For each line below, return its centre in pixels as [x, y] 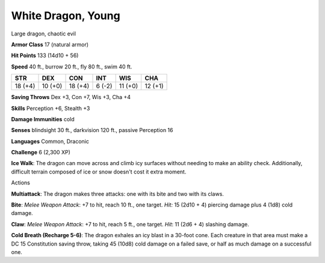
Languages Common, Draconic [50, 141]
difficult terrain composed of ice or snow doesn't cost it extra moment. [99, 172]
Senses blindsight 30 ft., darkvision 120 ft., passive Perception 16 [92, 130]
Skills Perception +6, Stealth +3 [51, 108]
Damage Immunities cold [43, 119]
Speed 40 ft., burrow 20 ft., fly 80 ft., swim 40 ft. [72, 67]
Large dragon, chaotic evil [44, 34]
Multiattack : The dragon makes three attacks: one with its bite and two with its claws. [117, 194]
